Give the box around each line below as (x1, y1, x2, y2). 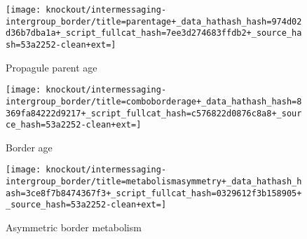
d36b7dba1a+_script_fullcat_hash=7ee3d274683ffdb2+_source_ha (6, 28, 302, 39)
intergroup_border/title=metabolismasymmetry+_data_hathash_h (6, 177, 302, 187)
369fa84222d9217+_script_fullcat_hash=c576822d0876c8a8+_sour (6, 108, 302, 118)
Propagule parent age (6, 60, 97, 74)
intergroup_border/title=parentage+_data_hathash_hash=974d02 (6, 16, 302, 27)
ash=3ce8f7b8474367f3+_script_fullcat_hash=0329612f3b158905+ (6, 188, 302, 198)
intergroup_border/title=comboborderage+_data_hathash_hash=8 (6, 96, 302, 107)
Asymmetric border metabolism (6, 220, 142, 235)
